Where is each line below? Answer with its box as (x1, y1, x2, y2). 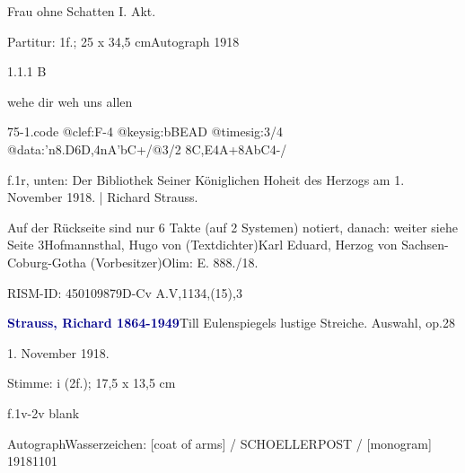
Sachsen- (401, 235, 449, 254)
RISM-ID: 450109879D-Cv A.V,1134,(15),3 (7, 283, 242, 302)
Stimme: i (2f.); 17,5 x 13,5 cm (7, 373, 176, 392)
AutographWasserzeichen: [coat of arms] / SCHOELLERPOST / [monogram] (7, 434, 432, 452)
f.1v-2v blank (7, 403, 80, 422)
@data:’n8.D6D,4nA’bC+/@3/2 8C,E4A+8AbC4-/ (7, 139, 287, 158)
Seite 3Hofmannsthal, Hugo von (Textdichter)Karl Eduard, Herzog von (7, 235, 398, 254)
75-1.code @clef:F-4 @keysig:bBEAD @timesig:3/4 (7, 122, 283, 141)
